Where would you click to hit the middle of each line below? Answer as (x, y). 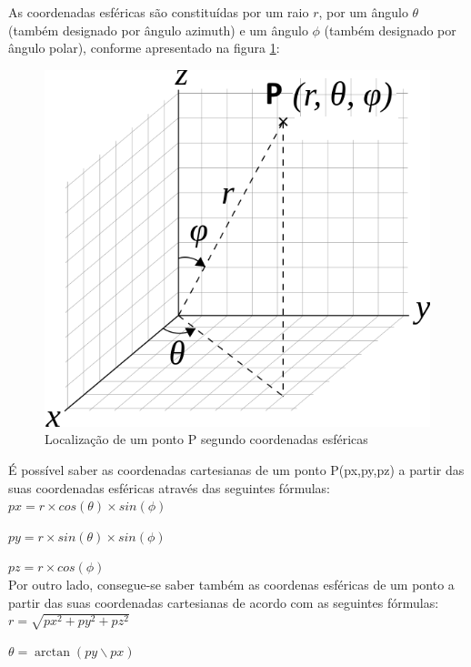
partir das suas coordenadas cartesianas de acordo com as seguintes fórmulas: (224, 602)
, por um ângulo (363, 12)
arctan (53, 652)
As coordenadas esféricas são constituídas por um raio (159, 12)
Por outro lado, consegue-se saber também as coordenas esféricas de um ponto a (231, 585)
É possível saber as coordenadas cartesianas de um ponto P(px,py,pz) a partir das (236, 470)
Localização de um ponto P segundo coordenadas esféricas (206, 439)
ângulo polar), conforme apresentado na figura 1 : (144, 48)
